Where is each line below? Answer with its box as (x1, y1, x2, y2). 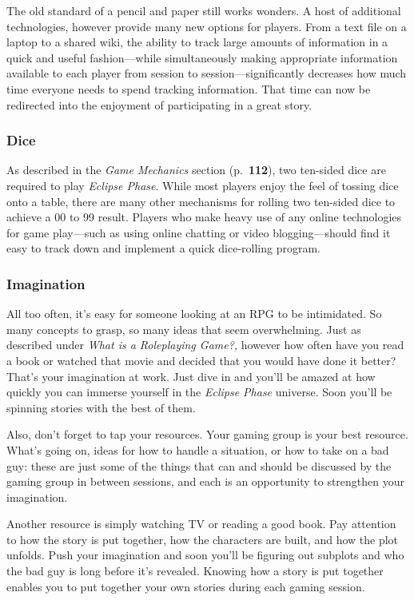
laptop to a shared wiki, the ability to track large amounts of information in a (6, 34, 388, 50)
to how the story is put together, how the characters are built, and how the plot (6, 530, 399, 547)
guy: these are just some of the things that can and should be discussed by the (6, 457, 392, 474)
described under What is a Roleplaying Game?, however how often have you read (6, 336, 404, 353)
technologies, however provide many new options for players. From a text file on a (6, 18, 407, 34)
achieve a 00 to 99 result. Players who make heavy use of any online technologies (6, 209, 402, 225)
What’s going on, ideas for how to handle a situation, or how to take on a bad (6, 441, 389, 458)
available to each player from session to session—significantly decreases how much (6, 65, 407, 81)
